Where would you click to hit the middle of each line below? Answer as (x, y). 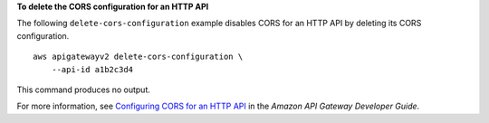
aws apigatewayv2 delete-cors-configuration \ (138, 57)
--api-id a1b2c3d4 (92, 69)
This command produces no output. (84, 90)
